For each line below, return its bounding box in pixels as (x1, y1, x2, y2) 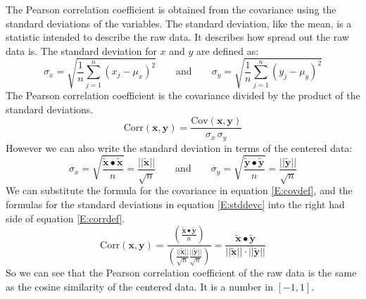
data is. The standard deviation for (6, 43, 157, 58)
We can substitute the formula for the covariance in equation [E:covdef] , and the (6, 183, 353, 198)
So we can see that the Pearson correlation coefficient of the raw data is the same (6, 265, 357, 280)
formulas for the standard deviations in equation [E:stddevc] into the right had (6, 197, 345, 212)
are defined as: (196, 43, 259, 58)
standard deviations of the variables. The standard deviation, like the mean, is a (6, 15, 352, 30)
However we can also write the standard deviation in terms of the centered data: (6, 140, 353, 155)
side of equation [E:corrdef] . (6, 210, 125, 225)
